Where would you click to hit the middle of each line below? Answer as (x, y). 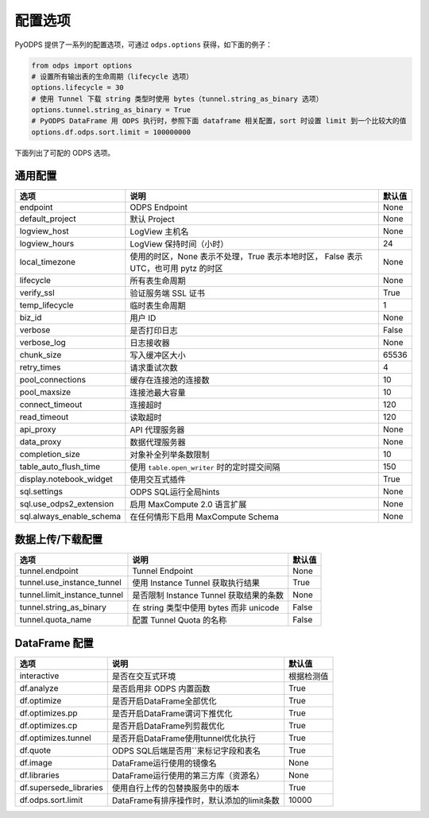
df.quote (35, 750)
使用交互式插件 (158, 479)
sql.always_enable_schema (70, 516)
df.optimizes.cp (48, 725)
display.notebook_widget (66, 479)
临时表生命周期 (158, 305)
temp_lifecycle (47, 304)
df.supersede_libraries (61, 787)
